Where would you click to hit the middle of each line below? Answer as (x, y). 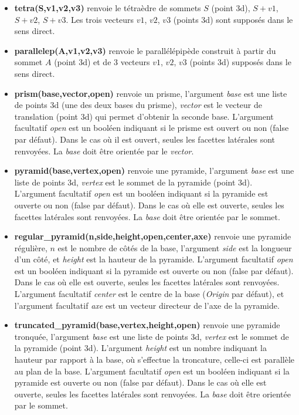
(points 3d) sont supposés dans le (233, 19)
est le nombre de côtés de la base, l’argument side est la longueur (175, 247)
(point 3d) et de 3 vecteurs (102, 62)
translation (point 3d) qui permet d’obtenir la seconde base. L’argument (144, 116)
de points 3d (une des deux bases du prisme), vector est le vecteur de (138, 105)
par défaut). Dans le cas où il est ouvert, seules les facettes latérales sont (145, 139)
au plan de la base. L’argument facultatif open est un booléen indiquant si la (152, 371)
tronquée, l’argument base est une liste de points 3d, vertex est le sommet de (152, 336)
